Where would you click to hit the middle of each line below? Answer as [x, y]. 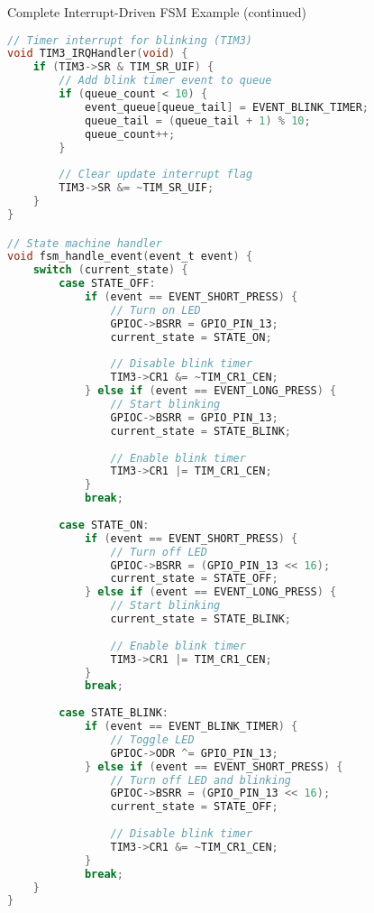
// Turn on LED [155, 310]
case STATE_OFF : [107, 284]
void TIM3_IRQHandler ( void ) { [98, 54]
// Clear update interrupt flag [156, 175]
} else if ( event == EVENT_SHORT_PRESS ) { [214, 766]
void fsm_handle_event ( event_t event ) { [130, 257]
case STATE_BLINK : [114, 713]
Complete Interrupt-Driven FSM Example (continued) [157, 12]
